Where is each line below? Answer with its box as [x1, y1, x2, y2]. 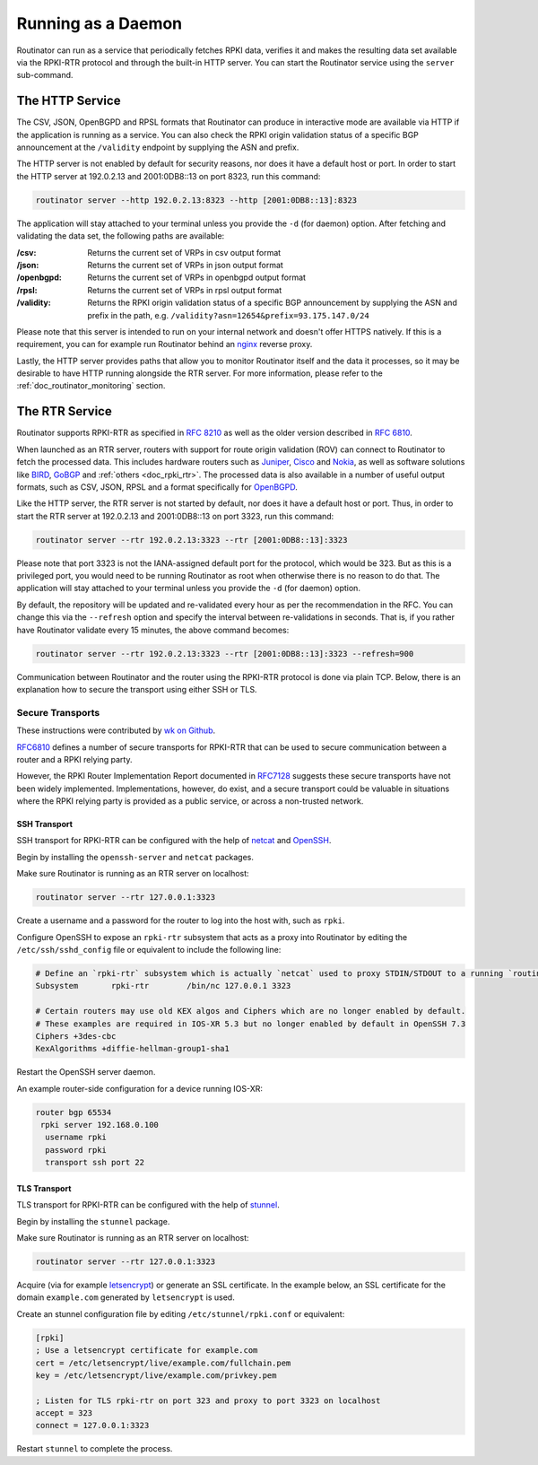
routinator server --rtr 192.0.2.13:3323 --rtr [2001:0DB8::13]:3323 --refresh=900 [35, 649, 414, 658]
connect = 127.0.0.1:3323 [35, 1420, 150, 1431]
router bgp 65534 [35, 1107, 112, 1117]
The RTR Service [16, 404, 112, 419]
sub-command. [16, 70, 74, 81]
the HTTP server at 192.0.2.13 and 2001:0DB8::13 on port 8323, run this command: [16, 170, 321, 181]
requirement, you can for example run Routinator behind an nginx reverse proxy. [16, 339, 313, 350]
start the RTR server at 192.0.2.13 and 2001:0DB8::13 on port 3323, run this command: [16, 510, 334, 521]
